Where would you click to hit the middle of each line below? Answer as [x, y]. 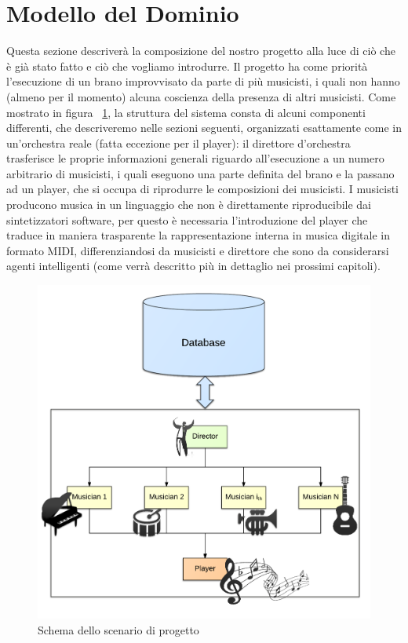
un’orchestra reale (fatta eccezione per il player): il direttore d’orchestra [178, 142]
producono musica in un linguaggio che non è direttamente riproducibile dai [189, 205]
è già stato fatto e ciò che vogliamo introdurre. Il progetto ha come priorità [187, 66]
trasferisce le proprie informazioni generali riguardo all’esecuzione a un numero [195, 158]
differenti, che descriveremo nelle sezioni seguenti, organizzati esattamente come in [204, 128]
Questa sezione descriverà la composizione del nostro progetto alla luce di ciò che [201, 51]
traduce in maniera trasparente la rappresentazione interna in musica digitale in [198, 235]
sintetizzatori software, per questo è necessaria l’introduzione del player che [187, 219]
